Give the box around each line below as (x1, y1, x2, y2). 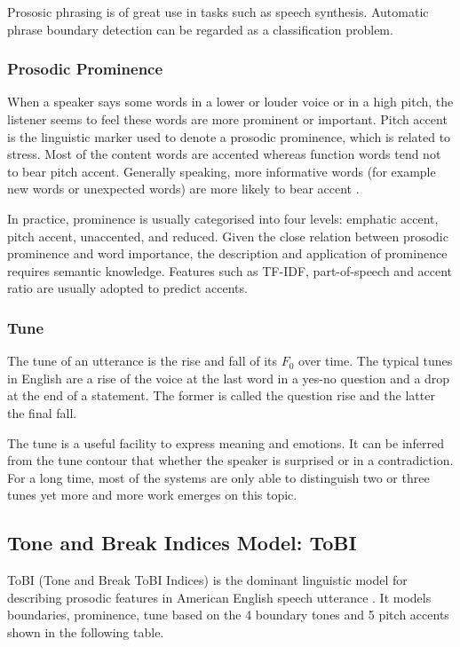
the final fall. (7, 403, 77, 422)
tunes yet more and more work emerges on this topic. (7, 485, 297, 504)
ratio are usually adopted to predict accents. (7, 279, 248, 297)
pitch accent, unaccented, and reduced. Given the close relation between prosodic (7, 226, 448, 245)
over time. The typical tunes (298, 351, 453, 370)
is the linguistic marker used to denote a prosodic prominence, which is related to (7, 127, 451, 146)
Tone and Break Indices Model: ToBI (7, 529, 357, 556)
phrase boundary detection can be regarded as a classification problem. (7, 20, 393, 38)
